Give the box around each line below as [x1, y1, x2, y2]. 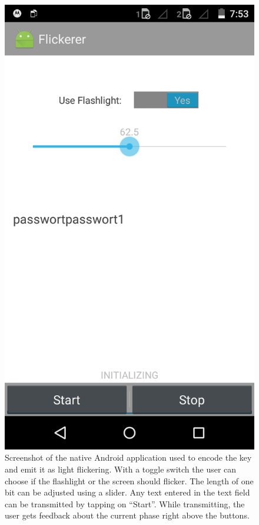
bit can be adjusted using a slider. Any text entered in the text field [5, 486, 250, 498]
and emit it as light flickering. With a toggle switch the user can [5, 462, 237, 475]
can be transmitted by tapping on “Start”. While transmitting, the [5, 497, 245, 510]
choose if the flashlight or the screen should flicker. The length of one [5, 474, 254, 487]
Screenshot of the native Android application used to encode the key [5, 451, 252, 464]
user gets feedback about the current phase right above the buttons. [5, 509, 250, 521]
